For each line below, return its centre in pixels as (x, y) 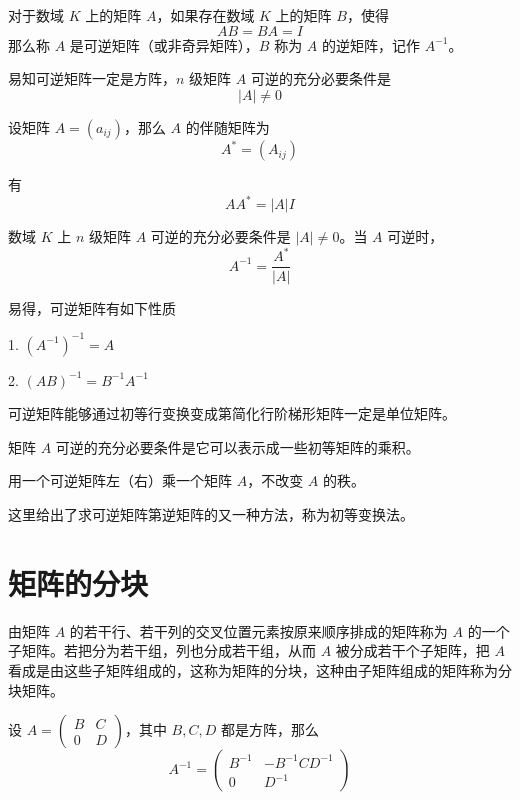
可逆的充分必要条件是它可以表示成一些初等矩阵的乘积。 (237, 446)
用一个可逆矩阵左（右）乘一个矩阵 (120, 480)
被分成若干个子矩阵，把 (412, 650)
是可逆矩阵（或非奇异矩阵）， (164, 44)
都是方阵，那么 (269, 729)
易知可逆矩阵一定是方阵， (92, 78)
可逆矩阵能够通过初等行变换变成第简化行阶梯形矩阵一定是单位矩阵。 (232, 413)
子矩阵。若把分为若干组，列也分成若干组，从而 (162, 650)
